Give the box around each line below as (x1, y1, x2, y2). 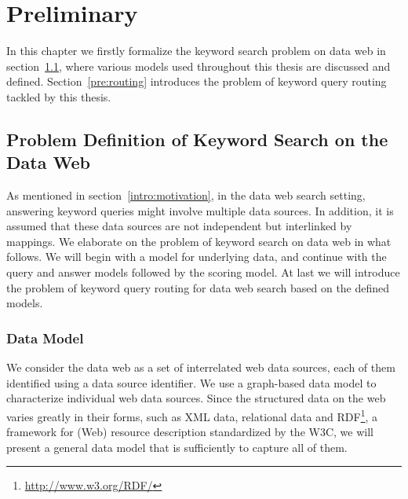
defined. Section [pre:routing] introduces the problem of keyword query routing (6, 73, 387, 90)
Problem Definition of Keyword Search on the (6, 127, 388, 151)
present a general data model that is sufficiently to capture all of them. (6, 438, 348, 455)
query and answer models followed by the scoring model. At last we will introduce (6, 264, 400, 281)
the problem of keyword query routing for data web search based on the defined (6, 279, 390, 295)
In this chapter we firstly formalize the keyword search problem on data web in (6, 42, 386, 59)
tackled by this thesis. (6, 88, 111, 105)
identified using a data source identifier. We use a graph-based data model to (6, 374, 377, 391)
